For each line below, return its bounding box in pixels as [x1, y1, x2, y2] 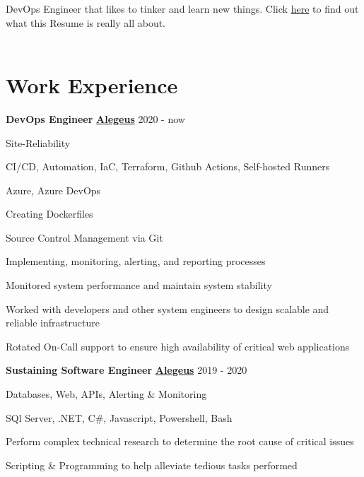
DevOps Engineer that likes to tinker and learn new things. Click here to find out [6, 1, 359, 16]
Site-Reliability [6, 135, 71, 150]
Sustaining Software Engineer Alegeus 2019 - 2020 [6, 363, 247, 377]
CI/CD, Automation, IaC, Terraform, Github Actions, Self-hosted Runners [6, 159, 330, 174]
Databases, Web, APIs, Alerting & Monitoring [6, 387, 207, 401]
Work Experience [6, 70, 178, 99]
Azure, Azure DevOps [6, 182, 101, 197]
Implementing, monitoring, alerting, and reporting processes [6, 254, 266, 269]
